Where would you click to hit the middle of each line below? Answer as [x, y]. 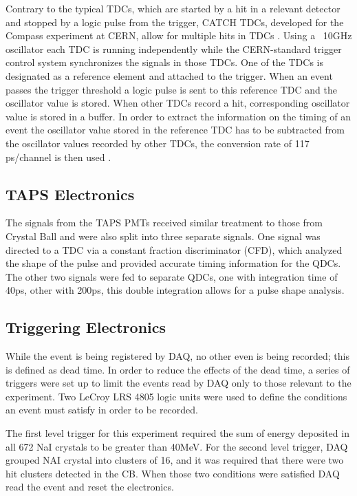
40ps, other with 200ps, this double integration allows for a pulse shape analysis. [175, 290]
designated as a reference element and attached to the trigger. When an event [169, 75]
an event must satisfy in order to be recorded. [102, 410]
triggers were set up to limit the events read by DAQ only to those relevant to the [178, 383]
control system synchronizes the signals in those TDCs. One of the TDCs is [164, 62]
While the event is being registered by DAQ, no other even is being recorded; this [178, 356]
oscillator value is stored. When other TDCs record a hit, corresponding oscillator [178, 103]
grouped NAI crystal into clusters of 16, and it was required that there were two [175, 460]
